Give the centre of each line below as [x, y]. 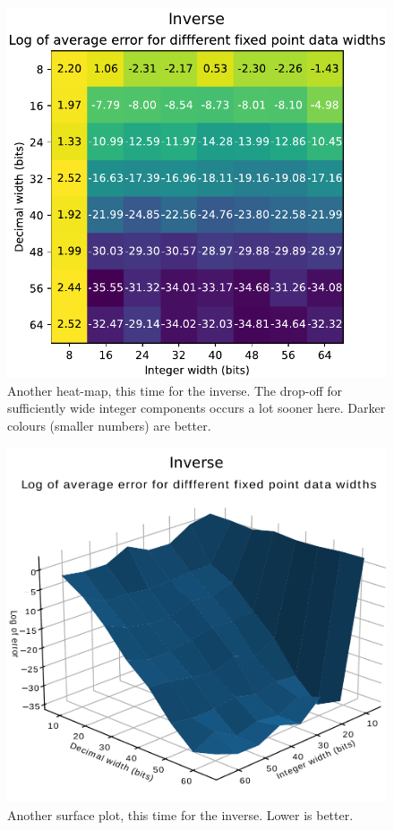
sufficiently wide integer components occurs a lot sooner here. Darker [197, 408]
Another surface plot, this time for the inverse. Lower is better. [180, 814]
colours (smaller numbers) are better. [109, 425]
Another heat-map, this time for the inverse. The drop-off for [175, 390]
